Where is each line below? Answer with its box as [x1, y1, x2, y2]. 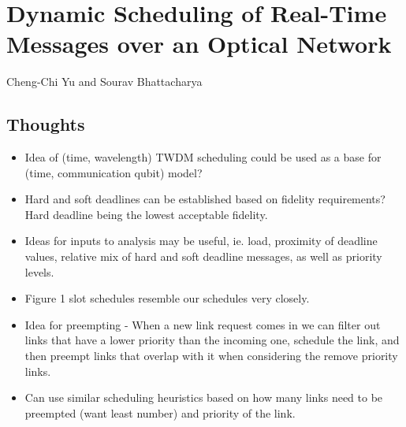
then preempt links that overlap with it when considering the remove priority [24, 347, 398, 364]
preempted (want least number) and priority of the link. [24, 404, 296, 421]
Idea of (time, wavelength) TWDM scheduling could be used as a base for [24, 149, 382, 165]
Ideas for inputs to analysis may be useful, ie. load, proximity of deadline [24, 232, 378, 249]
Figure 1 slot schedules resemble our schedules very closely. [24, 290, 310, 306]
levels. [24, 263, 54, 280]
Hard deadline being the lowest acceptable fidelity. [24, 206, 268, 222]
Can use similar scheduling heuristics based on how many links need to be [24, 389, 383, 406]
